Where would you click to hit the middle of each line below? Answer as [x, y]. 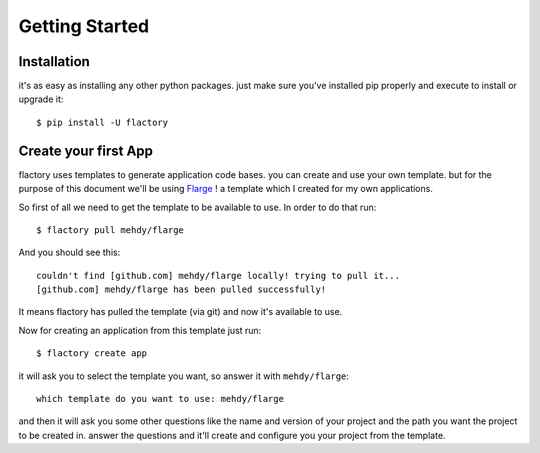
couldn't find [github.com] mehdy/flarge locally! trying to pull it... [218, 275]
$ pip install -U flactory [102, 122]
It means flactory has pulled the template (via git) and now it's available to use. [180, 312]
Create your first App [86, 150]
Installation [54, 61]
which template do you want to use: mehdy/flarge [160, 399]
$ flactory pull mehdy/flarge [110, 229]
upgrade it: [41, 99]
